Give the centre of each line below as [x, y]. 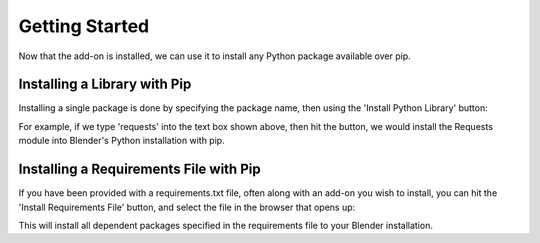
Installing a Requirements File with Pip [139, 169]
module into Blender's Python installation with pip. [121, 141]
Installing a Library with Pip [105, 84]
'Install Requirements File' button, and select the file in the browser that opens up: [187, 207]
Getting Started [84, 26]
